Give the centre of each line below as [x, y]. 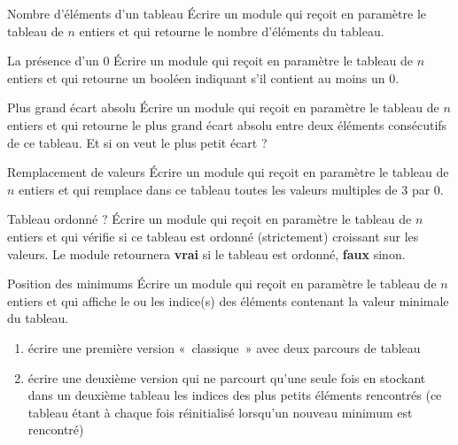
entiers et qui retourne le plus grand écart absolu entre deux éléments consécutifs [227, 124]
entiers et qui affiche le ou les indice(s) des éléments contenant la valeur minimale [228, 300]
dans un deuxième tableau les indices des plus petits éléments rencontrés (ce [235, 395]
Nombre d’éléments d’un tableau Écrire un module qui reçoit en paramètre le [217, 13]
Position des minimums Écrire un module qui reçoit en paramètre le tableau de [222, 284]
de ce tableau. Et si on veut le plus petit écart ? [137, 142]
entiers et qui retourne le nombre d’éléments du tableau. [232, 31]
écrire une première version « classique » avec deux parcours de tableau [224, 347]
